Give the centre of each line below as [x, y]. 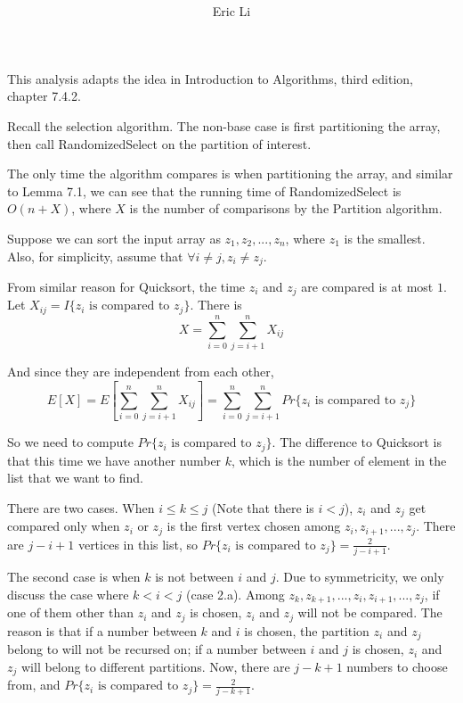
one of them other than [70, 612]
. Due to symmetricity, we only [360, 577]
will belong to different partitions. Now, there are [156, 666]
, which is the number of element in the [339, 460]
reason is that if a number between [102, 630]
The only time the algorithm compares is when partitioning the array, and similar [230, 174]
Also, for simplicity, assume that [95, 256]
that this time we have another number [114, 460]
